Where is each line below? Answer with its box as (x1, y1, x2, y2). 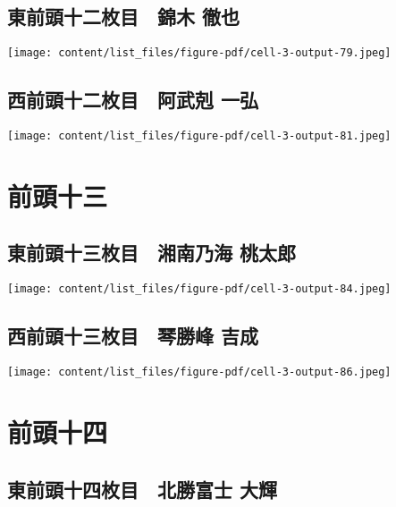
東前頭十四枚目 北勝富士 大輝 (7, 475, 278, 503)
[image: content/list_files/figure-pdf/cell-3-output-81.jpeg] (7, 130, 392, 143)
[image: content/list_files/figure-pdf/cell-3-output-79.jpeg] (7, 46, 392, 60)
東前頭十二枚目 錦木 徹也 (7, 3, 240, 30)
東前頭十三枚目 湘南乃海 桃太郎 (7, 239, 297, 266)
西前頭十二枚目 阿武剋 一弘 (7, 86, 259, 114)
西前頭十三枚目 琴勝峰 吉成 (7, 322, 259, 350)
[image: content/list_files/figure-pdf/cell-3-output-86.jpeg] (7, 366, 392, 379)
